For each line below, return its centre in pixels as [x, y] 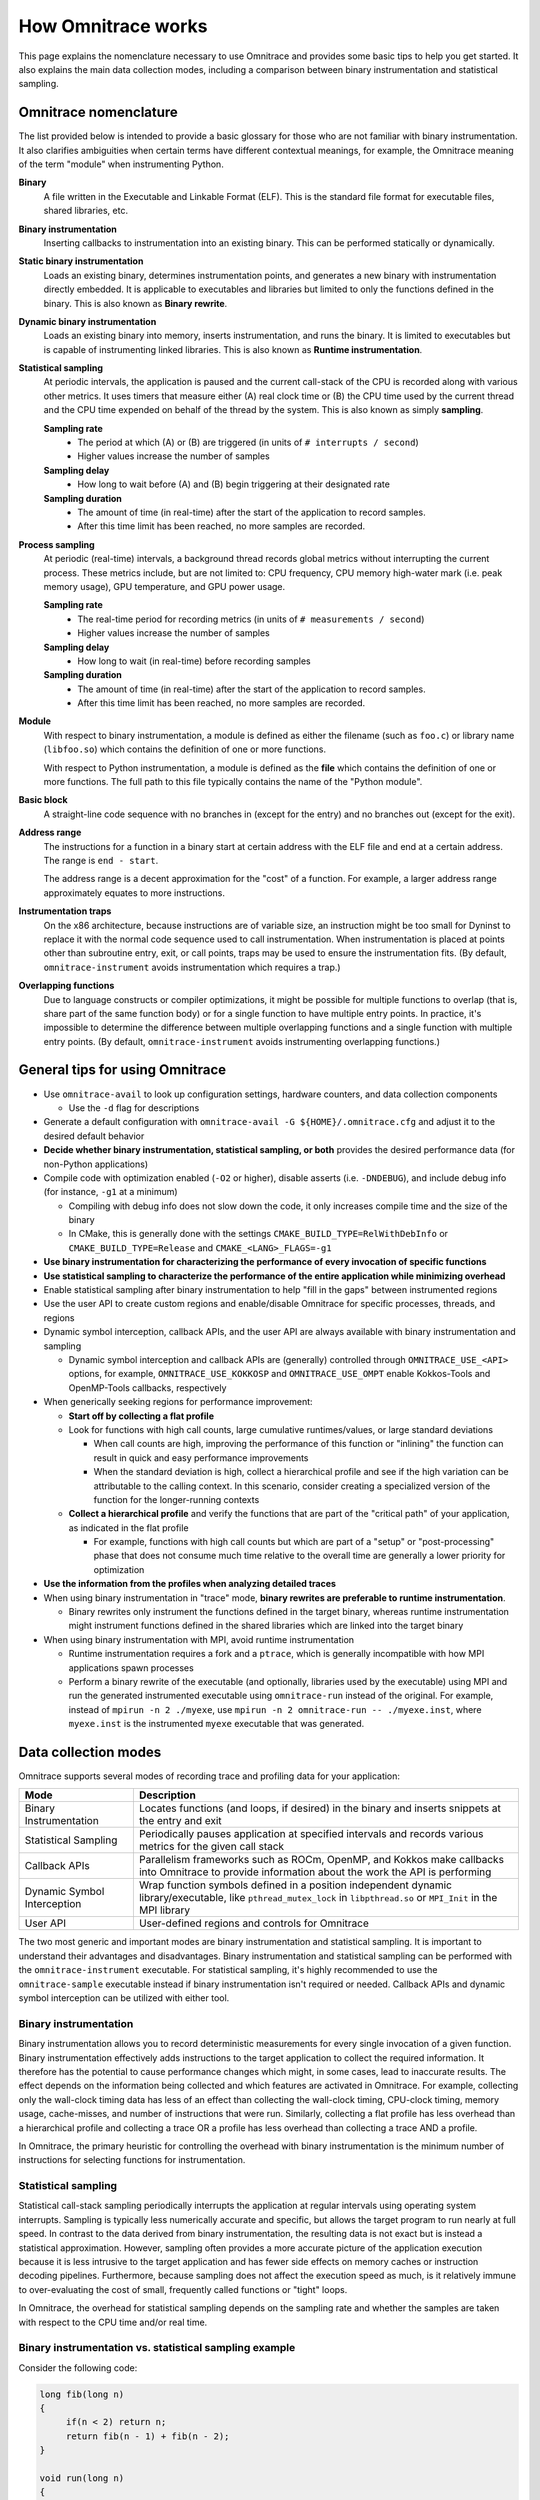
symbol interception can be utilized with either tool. [124, 1998]
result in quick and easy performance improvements [201, 1457]
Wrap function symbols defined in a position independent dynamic [295, 1885]
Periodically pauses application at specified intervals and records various [311, 1834]
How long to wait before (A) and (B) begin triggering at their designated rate [233, 484]
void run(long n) [82, 2478]
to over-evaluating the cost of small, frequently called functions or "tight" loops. [183, 2289]
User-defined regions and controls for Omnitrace [254, 1923]
